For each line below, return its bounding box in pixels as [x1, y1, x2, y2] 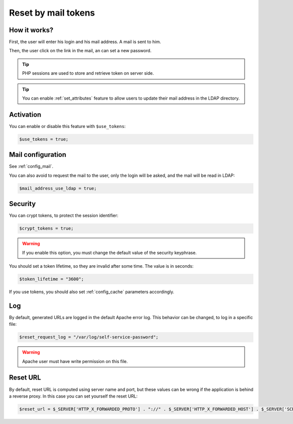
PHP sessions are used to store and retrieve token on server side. [22, 70, 154, 76]
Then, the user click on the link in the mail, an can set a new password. [9, 48, 152, 54]
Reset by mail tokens [9, 7, 95, 18]
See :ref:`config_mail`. [9, 164, 54, 170]
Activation [9, 110, 42, 119]
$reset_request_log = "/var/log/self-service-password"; [19, 335, 159, 340]
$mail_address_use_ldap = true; [19, 186, 97, 191]
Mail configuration [9, 150, 66, 159]
